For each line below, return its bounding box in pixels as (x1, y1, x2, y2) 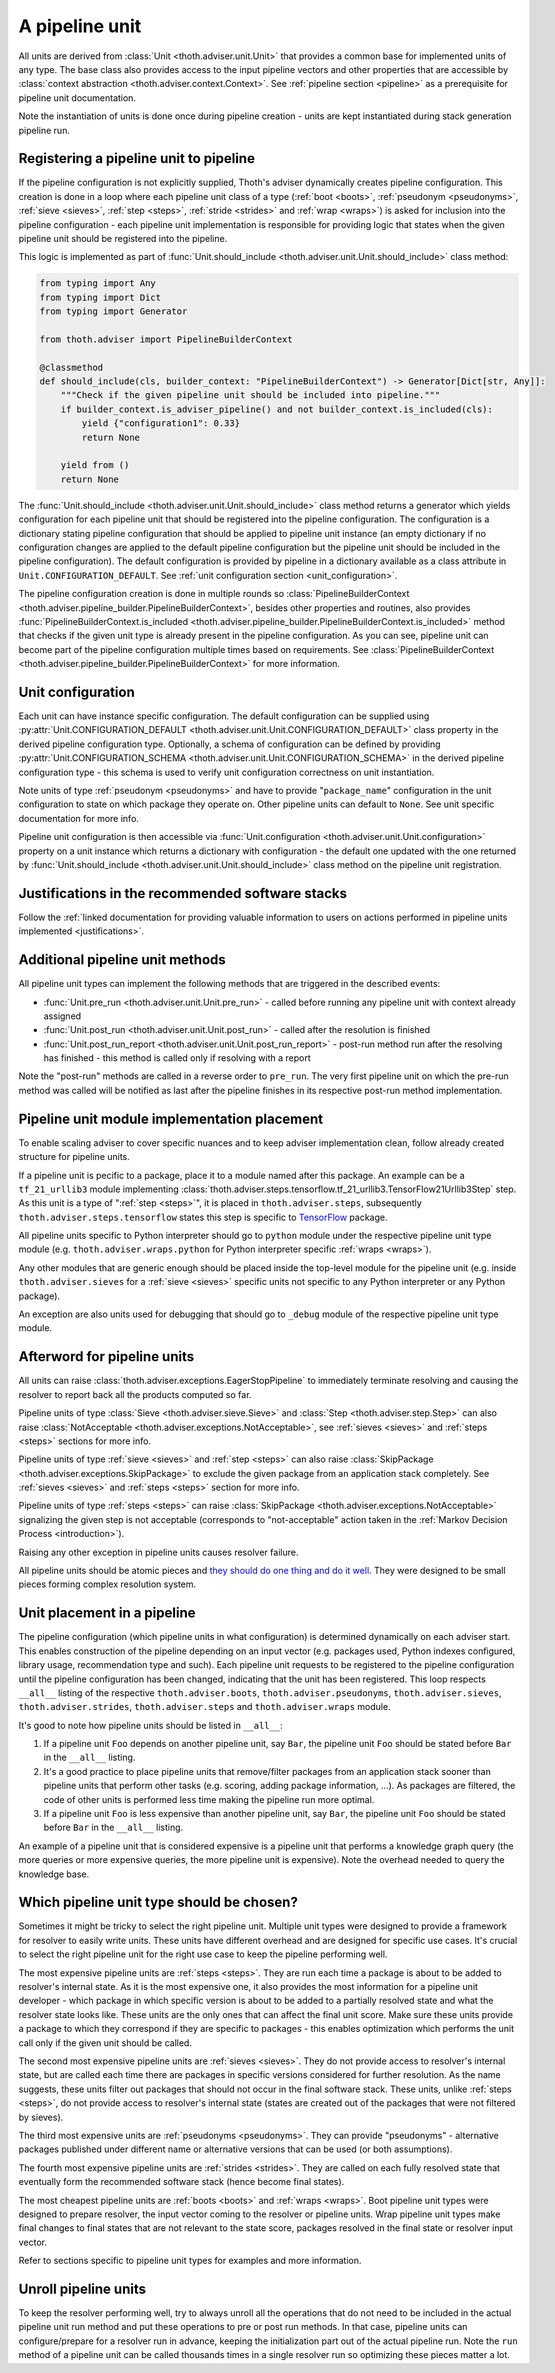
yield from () (60, 460, 130, 471)
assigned (43, 1010, 82, 1022)
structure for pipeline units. (18, 1151, 130, 1163)
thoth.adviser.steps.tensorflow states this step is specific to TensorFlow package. (18, 1211, 388, 1223)
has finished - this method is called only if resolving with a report (43, 1052, 311, 1064)
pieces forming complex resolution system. (18, 1578, 197, 1590)
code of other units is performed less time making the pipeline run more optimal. (43, 1793, 375, 1805)
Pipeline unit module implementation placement (18, 1110, 324, 1127)
